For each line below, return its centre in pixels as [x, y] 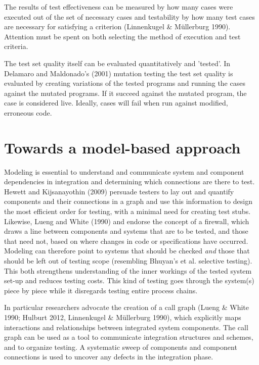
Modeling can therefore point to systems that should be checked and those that [127, 251]
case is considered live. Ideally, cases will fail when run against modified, [116, 103]
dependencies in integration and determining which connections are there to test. [129, 181]
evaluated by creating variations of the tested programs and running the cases [125, 83]
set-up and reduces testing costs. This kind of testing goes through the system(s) [129, 280]
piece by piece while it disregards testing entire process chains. [101, 290]
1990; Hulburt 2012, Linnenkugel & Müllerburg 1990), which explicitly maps [123, 317]
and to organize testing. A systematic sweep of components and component [121, 347]
